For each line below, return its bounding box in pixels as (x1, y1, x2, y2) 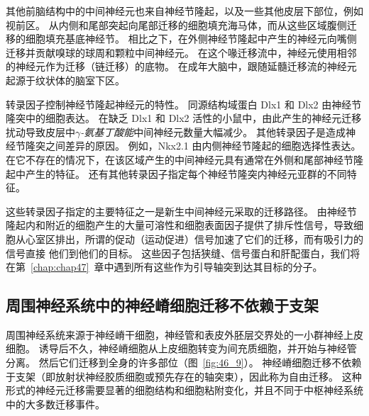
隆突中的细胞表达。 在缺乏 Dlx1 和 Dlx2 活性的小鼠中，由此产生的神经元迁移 (6, 111, 362, 125)
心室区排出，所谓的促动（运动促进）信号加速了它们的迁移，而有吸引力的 (25, 231, 363, 246)
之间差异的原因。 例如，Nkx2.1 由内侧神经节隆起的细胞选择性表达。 (45, 138, 361, 153)
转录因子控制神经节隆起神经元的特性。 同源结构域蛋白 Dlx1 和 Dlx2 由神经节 (6, 96, 362, 111)
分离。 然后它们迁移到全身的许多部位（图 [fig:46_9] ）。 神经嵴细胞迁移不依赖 (6, 355, 362, 370)
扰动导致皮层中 (6, 124, 75, 139)
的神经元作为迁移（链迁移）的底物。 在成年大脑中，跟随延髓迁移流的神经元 (6, 59, 357, 74)
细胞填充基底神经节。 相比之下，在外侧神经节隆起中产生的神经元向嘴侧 (25, 31, 357, 46)
